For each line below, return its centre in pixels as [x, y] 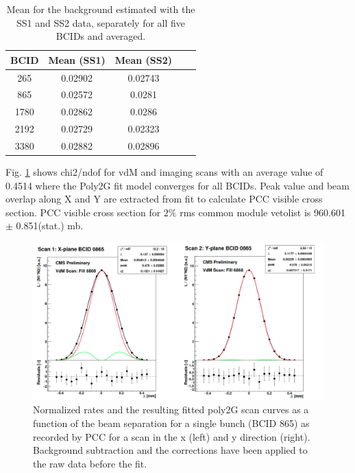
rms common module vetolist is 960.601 [262, 212]
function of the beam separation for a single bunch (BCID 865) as [171, 423]
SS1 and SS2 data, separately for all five [101, 22]
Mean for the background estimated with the [101, 9]
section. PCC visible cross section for [83, 212]
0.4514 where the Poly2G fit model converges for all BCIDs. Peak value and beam [177, 185]
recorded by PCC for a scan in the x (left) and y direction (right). [172, 436]
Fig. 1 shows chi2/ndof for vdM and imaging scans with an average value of [164, 172]
